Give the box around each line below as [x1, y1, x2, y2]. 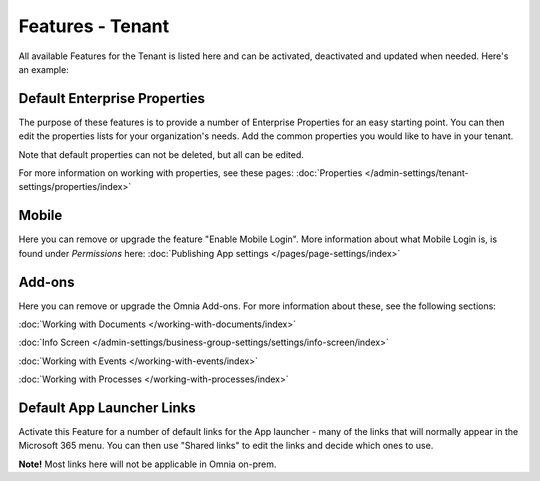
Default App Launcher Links [18, 399, 196, 416]
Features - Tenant [18, 15, 170, 37]
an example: [18, 63, 69, 75]
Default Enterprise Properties [18, 90, 205, 107]
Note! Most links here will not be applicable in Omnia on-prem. [18, 458, 277, 470]
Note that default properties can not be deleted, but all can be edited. [18, 148, 305, 160]
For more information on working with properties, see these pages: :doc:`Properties [18, 167, 363, 179]
